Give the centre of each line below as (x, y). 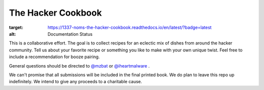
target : (16, 27)
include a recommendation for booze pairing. (55, 57)
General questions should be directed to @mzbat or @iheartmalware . (79, 66)
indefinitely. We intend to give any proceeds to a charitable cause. (76, 82)
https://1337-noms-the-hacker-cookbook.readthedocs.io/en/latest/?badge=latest (130, 27)
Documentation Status (70, 34)
